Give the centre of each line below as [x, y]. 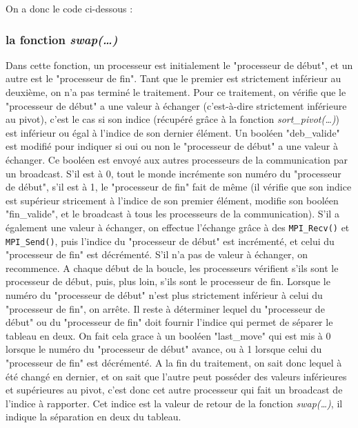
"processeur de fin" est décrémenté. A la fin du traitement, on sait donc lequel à [174, 362]
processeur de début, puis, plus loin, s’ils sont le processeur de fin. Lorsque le [168, 281]
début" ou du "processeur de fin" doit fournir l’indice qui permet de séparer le [169, 322]
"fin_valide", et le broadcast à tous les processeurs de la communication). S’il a [172, 214]
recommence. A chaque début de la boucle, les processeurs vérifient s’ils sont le [172, 267]
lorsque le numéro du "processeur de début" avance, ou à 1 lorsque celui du [164, 349]
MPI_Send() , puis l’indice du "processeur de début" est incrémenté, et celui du [170, 241]
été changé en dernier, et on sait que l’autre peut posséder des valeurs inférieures [176, 376]
